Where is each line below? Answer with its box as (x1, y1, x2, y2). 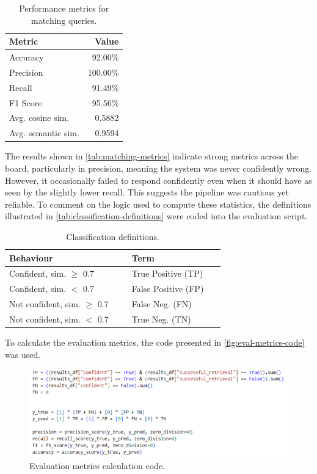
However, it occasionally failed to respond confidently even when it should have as (5, 173, 312, 186)
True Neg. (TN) (131, 312, 191, 325)
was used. (5, 348, 41, 360)
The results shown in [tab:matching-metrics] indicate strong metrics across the (5, 150, 298, 162)
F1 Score (9, 96, 42, 109)
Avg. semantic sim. (9, 126, 79, 139)
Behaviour (9, 251, 53, 264)
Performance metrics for (19, 2, 109, 14)
